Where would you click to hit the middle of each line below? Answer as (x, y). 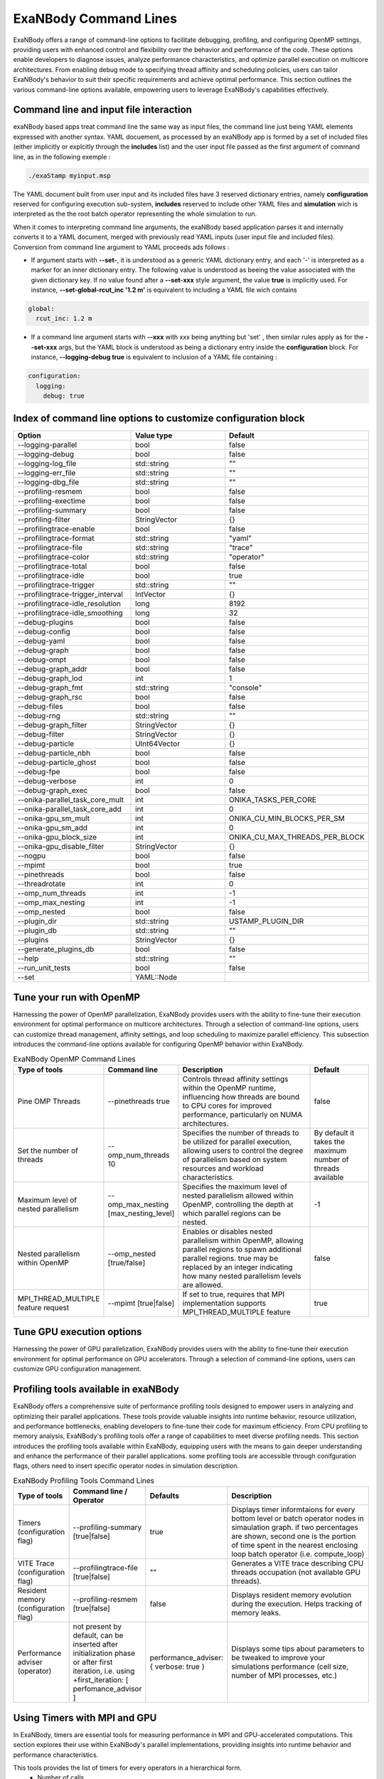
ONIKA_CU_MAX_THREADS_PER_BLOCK (297, 838)
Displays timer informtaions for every (293, 1510)
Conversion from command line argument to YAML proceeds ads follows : (121, 247)
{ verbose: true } (177, 1667)
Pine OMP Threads (49, 1101)
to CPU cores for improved (227, 1105)
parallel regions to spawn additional (242, 1249)
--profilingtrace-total (52, 566)
